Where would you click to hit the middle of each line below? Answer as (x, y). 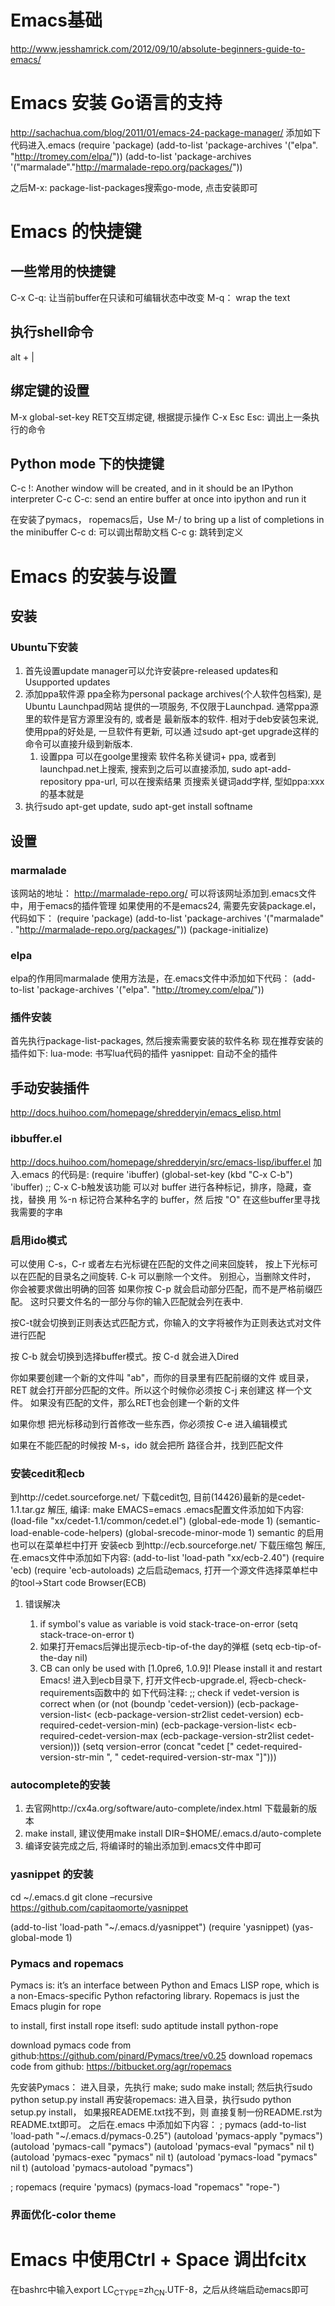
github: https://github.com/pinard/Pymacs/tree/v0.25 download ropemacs (161, 2056)
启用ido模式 (39, 1240)
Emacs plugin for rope (56, 2007)
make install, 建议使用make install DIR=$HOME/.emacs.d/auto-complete (173, 1833)
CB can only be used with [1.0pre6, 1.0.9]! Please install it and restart (181, 1668)
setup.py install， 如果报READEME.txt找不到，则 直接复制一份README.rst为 (166, 2112)
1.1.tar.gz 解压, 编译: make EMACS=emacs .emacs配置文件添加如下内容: (157, 1510)
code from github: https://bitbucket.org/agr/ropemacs (121, 2067)
